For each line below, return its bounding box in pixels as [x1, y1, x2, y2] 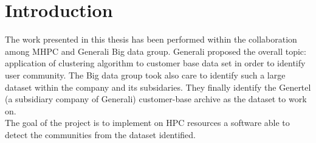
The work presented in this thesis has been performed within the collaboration [5, 33, 297, 46]
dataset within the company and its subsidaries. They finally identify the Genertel [5, 80, 311, 93]
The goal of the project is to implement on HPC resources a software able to [5, 116, 290, 129]
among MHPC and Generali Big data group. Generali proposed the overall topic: [5, 44, 306, 57]
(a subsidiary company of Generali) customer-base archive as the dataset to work [5, 92, 307, 105]
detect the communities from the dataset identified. [5, 128, 196, 141]
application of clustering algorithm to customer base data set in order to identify [5, 57, 306, 69]
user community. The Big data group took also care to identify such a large [5, 68, 286, 81]
